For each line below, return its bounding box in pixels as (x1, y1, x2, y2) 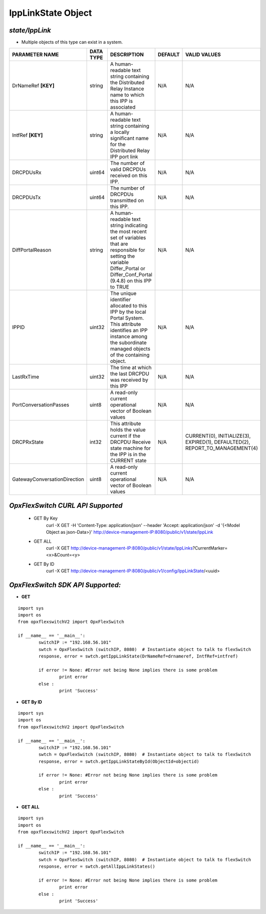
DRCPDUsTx (12, 194, 41, 201)
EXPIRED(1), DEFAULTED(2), (185, 439, 250, 446)
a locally (110, 129, 130, 135)
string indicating (110, 222, 148, 229)
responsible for (110, 247, 146, 254)
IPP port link (110, 153, 139, 160)
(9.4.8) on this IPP (110, 277, 152, 284)
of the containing (110, 352, 150, 359)
